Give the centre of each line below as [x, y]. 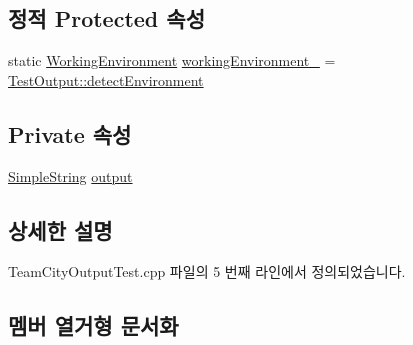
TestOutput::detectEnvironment [106, 79]
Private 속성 [70, 133]
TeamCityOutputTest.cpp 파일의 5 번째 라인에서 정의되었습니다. [207, 271]
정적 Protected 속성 [106, 18]
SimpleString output [70, 175]
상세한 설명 [60, 229]
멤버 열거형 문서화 [93, 325]
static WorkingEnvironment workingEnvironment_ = [172, 60]
